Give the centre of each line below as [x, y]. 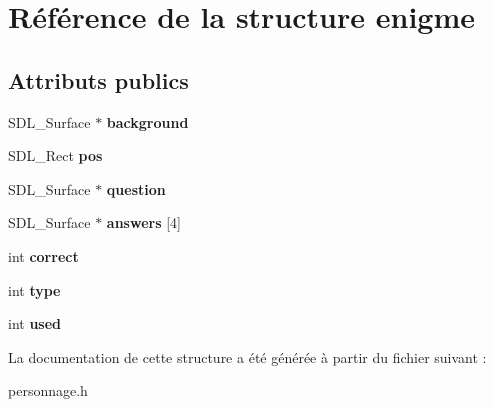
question [136, 188]
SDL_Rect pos [55, 155]
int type [34, 289]
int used [35, 323]
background [147, 121]
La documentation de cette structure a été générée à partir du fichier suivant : [247, 356]
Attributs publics [98, 79]
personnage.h [48, 390]
